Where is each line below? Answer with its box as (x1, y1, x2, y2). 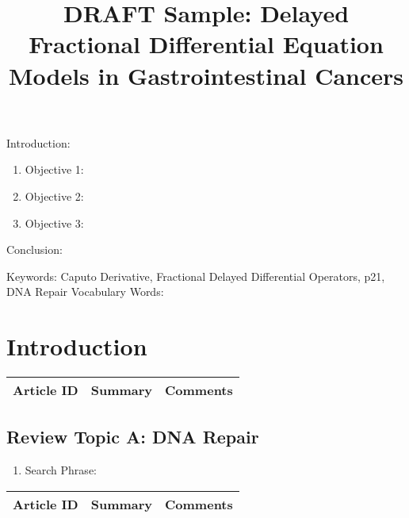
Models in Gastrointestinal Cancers (8, 59, 404, 91)
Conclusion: (6, 241, 63, 258)
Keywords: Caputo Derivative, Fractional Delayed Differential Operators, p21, (6, 267, 385, 284)
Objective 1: (25, 161, 84, 178)
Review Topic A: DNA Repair (6, 424, 259, 449)
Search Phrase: (25, 462, 97, 478)
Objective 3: (25, 214, 84, 231)
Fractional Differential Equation (29, 28, 384, 60)
